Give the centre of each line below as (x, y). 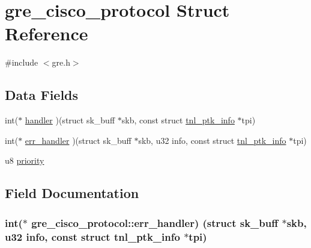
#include (22, 62)
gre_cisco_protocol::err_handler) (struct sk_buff (155, 222)
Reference (47, 33)
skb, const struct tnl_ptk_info (178, 120)
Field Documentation (72, 193)
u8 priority (25, 160)
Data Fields (42, 95)
